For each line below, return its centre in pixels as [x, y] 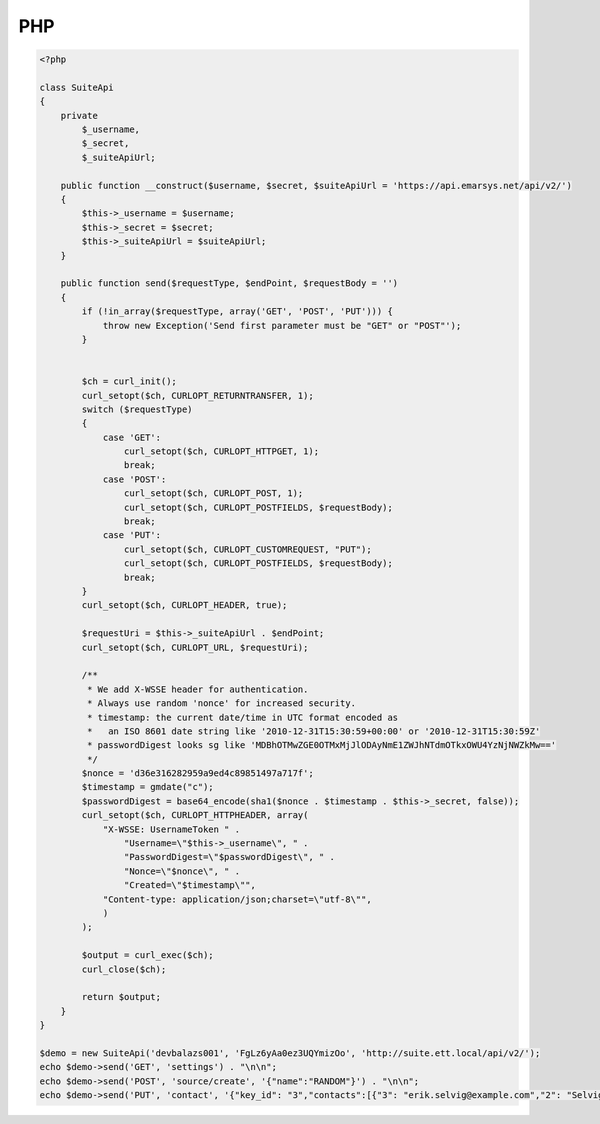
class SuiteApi [76, 87]
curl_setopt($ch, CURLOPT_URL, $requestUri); [195, 647]
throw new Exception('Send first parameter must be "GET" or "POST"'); [282, 325]
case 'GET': [132, 437]
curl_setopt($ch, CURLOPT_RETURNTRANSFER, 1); [197, 395]
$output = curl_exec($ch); [147, 955]
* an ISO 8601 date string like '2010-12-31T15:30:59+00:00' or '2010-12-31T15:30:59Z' [313, 731]
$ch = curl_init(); [129, 381]
